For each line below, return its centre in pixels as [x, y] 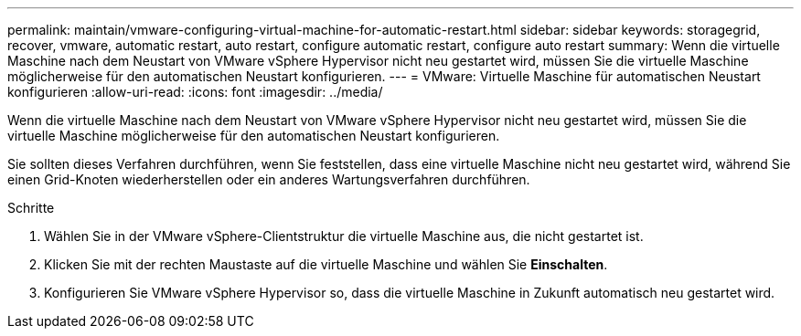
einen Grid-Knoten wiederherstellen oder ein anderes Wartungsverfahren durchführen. [269, 179]
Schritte [31, 208]
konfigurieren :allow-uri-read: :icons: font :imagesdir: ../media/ [195, 92]
